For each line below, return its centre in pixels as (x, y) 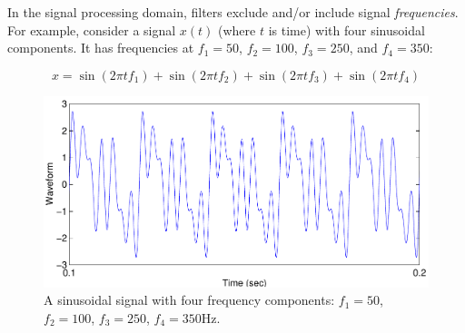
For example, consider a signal (92, 29)
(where (237, 29)
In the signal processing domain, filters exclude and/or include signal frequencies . (233, 12)
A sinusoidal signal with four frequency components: (189, 300)
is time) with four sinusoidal (346, 29)
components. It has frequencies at (101, 48)
